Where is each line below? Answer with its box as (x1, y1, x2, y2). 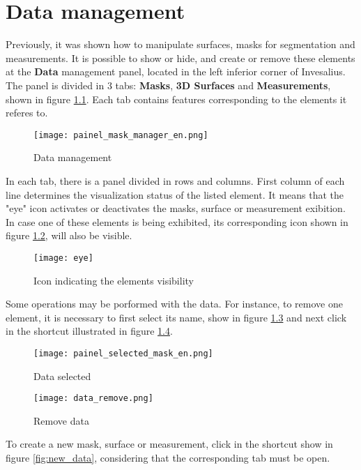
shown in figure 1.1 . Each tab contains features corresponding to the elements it (6, 91, 347, 106)
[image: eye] (33, 252, 93, 263)
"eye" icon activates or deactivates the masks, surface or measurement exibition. (6, 201, 346, 215)
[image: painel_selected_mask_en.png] (33, 348, 213, 358)
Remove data (33, 413, 89, 427)
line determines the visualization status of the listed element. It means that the (6, 187, 344, 202)
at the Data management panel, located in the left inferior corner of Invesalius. (6, 64, 346, 79)
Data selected (33, 368, 91, 383)
